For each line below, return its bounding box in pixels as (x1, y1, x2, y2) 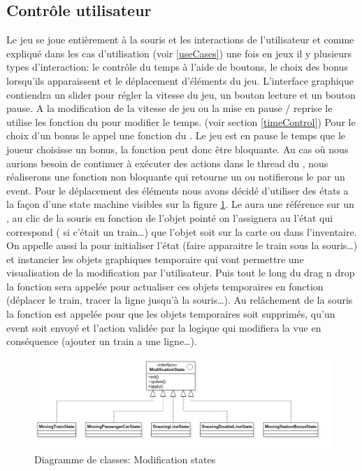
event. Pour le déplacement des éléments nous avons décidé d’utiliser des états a (6, 183, 349, 197)
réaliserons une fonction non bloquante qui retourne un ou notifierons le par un (6, 169, 345, 184)
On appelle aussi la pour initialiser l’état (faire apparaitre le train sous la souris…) (6, 238, 358, 253)
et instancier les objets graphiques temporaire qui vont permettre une (6, 251, 304, 266)
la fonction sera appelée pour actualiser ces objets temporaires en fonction (6, 279, 324, 293)
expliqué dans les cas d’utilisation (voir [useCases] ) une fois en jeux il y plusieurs (6, 45, 352, 60)
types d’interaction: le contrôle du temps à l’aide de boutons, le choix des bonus (6, 59, 348, 74)
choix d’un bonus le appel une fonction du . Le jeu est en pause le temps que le (6, 128, 346, 143)
